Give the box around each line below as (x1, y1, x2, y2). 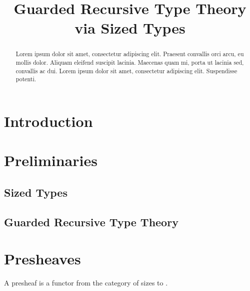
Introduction (4, 110, 93, 131)
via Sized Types (74, 18, 185, 38)
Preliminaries (4, 150, 97, 171)
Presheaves (4, 248, 81, 269)
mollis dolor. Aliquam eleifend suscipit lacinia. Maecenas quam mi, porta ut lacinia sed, (15, 58, 244, 67)
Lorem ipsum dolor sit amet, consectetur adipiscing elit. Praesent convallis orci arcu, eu (15, 50, 244, 58)
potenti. (15, 75, 36, 83)
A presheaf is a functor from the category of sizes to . (4, 277, 168, 288)
